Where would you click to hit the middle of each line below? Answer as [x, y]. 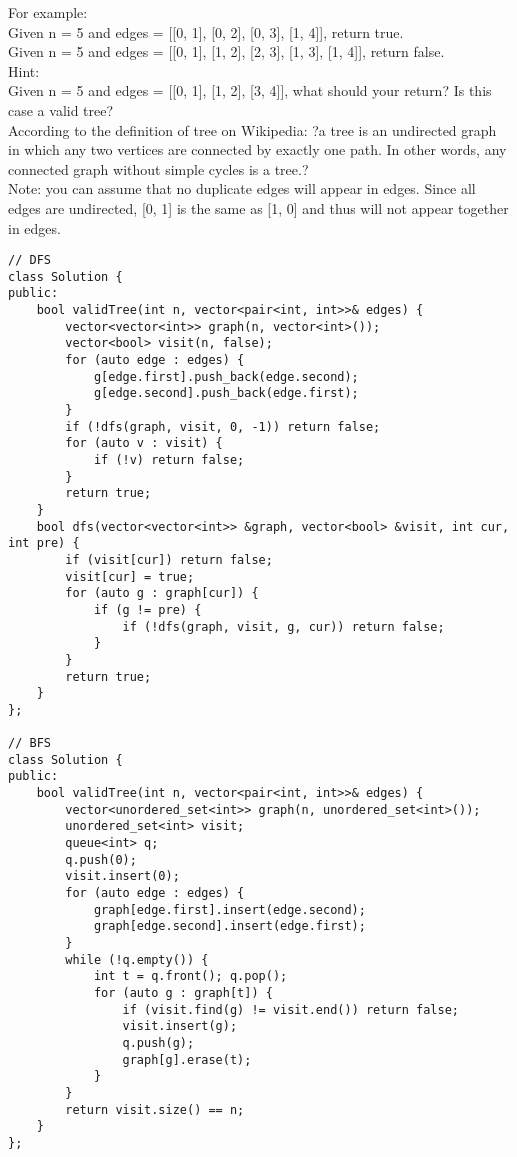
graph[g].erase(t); [187, 1059]
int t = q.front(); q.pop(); [190, 976]
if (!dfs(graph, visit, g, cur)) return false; [283, 626]
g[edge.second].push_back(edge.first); [226, 393]
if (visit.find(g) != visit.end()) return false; [291, 1009]
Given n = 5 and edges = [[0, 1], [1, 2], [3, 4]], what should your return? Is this [250, 90]
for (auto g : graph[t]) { [183, 993]
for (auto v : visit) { [144, 443]
